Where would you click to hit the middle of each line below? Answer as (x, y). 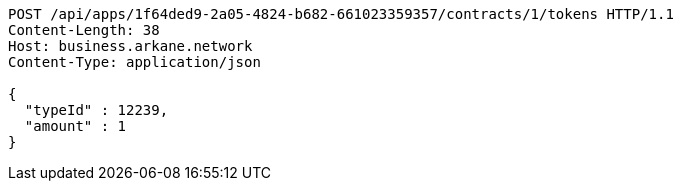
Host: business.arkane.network (130, 46)
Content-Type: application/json (134, 62)
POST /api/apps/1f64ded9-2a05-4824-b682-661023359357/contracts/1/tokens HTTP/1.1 (341, 14)
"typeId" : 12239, (96, 110)
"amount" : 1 (75, 126)
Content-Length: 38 (84, 30)
